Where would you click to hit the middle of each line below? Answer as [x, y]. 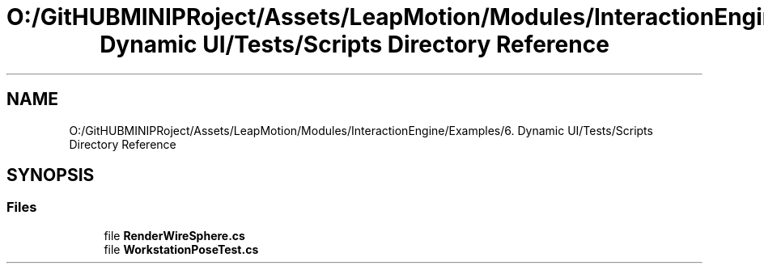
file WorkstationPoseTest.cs [181, 249]
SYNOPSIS [51, 175]
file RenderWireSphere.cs [174, 235]
